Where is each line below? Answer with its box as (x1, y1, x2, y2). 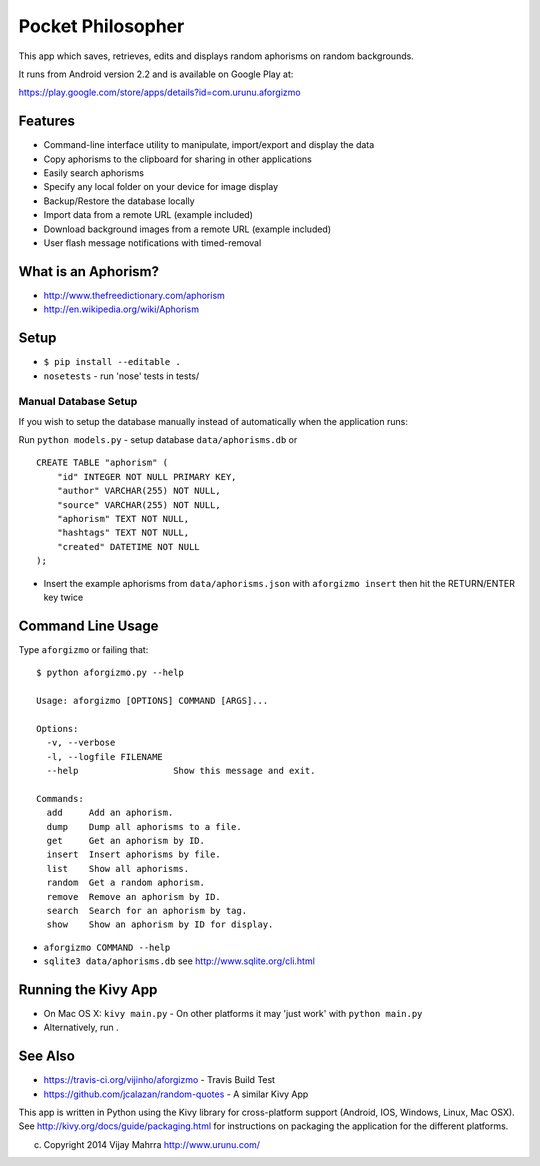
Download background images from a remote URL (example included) (43, 223, 332, 235)
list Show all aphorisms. (46, 863, 190, 874)
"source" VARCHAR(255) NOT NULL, (56, 499, 222, 510)
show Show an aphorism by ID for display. (46, 919, 274, 930)
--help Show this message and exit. (46, 765, 316, 777)
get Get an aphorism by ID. (46, 835, 205, 846)
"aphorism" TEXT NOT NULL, (56, 513, 190, 525)
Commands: (36, 793, 84, 804)
